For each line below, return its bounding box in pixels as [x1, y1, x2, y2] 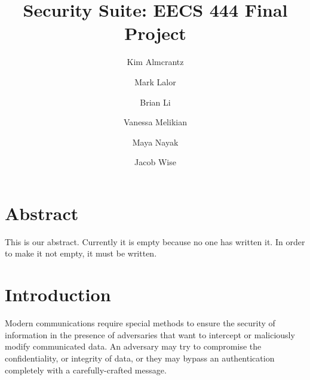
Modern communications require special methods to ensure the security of [5, 317, 275, 329]
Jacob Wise [134, 156, 176, 168]
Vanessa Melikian [124, 116, 187, 128]
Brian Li [140, 95, 171, 108]
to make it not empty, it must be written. [5, 247, 157, 259]
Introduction [5, 282, 111, 307]
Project [124, 21, 186, 45]
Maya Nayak [132, 135, 179, 148]
